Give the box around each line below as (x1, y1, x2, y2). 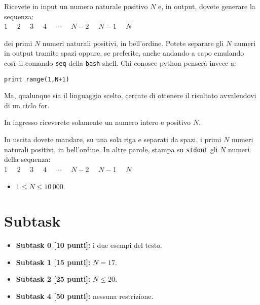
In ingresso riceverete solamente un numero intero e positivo (4, 117, 191, 127)
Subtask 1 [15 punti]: (16, 256, 91, 267)
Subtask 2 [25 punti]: (16, 274, 91, 284)
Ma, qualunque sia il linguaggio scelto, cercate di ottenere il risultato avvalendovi (4, 90, 256, 101)
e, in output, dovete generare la (158, 1, 255, 11)
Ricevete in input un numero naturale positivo (4, 1, 148, 11)
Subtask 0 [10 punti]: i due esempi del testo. (16, 240, 163, 250)
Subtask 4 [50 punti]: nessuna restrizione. (16, 291, 154, 301)
